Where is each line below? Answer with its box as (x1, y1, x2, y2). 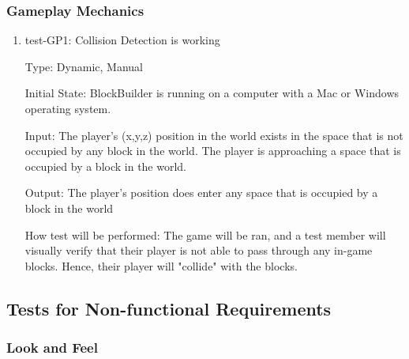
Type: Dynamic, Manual (24, 58, 143, 74)
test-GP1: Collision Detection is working (24, 32, 220, 48)
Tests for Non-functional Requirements (6, 296, 332, 320)
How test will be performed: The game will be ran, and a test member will (24, 226, 386, 243)
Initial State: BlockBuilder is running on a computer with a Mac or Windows (24, 85, 400, 101)
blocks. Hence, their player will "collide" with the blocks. (24, 257, 298, 274)
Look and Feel (6, 338, 98, 357)
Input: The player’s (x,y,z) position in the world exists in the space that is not (24, 127, 403, 143)
